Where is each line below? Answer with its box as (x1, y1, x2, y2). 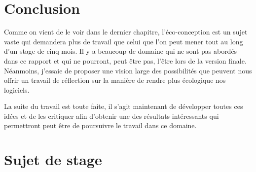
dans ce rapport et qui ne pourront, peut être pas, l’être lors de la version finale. (4, 55, 247, 66)
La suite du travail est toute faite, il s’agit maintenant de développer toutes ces (4, 101, 243, 111)
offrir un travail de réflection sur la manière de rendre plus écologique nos (4, 75, 226, 85)
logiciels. (4, 84, 30, 95)
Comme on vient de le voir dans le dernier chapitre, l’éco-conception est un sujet (4, 27, 248, 37)
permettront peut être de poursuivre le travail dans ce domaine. (4, 120, 197, 131)
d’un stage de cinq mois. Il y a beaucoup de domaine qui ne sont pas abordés (4, 46, 237, 56)
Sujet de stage (4, 149, 102, 170)
